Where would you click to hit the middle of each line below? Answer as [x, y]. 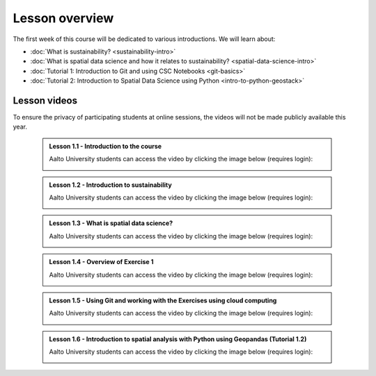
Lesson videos [45, 100]
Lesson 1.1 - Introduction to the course [105, 146]
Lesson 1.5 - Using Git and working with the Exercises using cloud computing [163, 300]
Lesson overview [63, 18]
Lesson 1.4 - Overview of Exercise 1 [101, 262]
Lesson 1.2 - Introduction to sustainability [110, 185]
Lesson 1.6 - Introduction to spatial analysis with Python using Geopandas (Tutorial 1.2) [178, 339]
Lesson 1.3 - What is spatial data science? [111, 223]
